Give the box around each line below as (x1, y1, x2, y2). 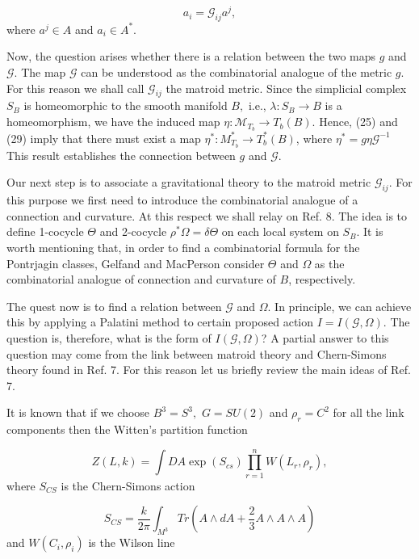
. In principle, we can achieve (267, 297, 412, 314)
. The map (14, 64, 66, 81)
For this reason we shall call (6, 79, 145, 96)
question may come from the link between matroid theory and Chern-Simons (6, 345, 387, 362)
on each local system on (221, 223, 339, 240)
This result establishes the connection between (6, 146, 236, 163)
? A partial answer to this (261, 329, 389, 346)
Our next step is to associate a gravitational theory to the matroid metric (6, 174, 371, 191)
